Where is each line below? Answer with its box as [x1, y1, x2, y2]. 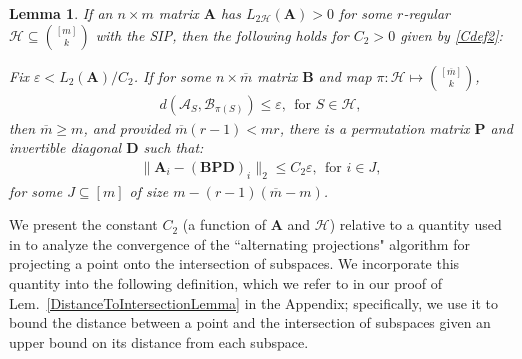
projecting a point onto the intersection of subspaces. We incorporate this [9, 253, 460, 274]
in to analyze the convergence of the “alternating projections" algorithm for [9, 233, 470, 254]
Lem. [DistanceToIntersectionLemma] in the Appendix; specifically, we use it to [9, 292, 498, 313]
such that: [143, 137, 204, 158]
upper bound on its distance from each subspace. [9, 331, 309, 352]
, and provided [83, 117, 171, 138]
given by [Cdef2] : [400, 24, 503, 45]
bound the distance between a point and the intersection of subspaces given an [9, 312, 491, 333]
